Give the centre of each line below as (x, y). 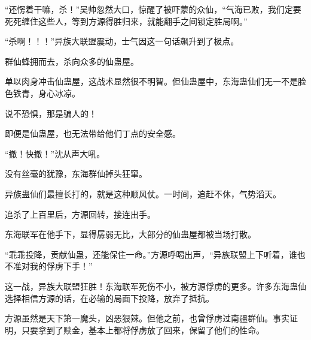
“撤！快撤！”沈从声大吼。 (55, 153)
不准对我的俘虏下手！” (49, 266)
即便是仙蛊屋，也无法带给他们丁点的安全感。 (93, 133)
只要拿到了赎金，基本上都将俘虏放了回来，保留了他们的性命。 (143, 330)
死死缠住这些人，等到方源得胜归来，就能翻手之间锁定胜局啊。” (126, 21)
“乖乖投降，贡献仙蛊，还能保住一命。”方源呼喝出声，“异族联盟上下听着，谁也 (155, 254)
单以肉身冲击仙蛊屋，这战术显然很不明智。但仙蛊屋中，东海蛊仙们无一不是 (151, 81)
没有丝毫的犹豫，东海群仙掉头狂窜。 (76, 174)
